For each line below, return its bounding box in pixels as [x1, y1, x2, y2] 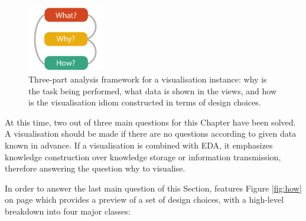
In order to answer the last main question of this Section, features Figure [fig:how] [5, 182, 302, 194]
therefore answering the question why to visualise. [5, 162, 185, 174]
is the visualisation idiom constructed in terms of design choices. [28, 96, 261, 108]
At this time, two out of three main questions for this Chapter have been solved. [5, 116, 296, 128]
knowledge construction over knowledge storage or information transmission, [5, 150, 281, 163]
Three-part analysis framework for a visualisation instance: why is [28, 73, 267, 85]
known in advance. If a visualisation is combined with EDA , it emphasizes [5, 138, 273, 151]
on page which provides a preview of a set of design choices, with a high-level [5, 193, 284, 206]
